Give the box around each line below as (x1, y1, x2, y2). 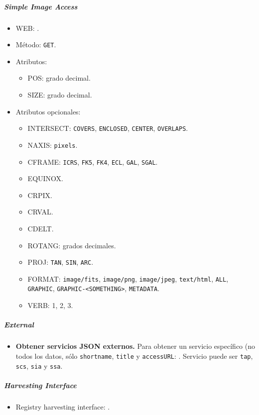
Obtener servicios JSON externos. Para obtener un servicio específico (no (15, 341, 255, 351)
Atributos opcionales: (15, 106, 81, 116)
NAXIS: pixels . (27, 139, 78, 150)
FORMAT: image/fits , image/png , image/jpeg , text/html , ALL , (27, 273, 229, 284)
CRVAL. (27, 207, 53, 217)
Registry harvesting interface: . (15, 401, 110, 412)
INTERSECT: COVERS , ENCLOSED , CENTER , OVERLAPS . (27, 123, 188, 133)
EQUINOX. (27, 173, 63, 184)
